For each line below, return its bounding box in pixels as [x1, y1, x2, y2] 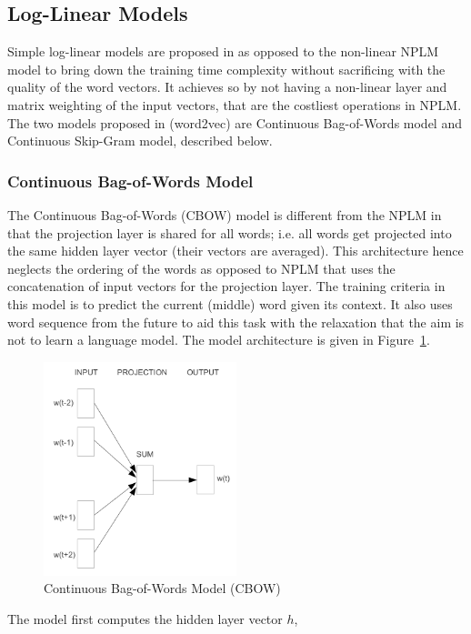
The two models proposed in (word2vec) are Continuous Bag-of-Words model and [7, 113, 462, 132]
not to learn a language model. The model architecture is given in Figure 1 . [7, 330, 430, 349]
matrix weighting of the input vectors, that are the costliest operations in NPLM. [7, 95, 462, 114]
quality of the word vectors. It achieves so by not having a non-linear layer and [7, 77, 447, 96]
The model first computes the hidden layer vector [7, 609, 283, 629]
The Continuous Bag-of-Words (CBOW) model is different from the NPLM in [7, 205, 442, 224]
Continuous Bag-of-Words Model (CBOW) [44, 579, 281, 598]
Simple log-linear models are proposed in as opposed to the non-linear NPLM [7, 42, 439, 61]
